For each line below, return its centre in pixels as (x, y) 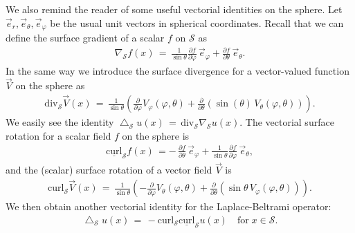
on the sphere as (50, 85)
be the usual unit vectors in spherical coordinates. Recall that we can (197, 22)
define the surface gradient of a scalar (85, 38)
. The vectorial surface (287, 122)
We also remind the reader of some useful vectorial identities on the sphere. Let (174, 9)
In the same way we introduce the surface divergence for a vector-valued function (177, 70)
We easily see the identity (60, 122)
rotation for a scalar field (58, 135)
